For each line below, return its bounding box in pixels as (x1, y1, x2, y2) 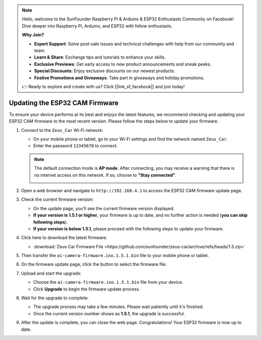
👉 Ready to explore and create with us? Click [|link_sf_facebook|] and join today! (22, 83, 185, 89)
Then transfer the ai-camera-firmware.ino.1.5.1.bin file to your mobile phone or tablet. (21, 253, 209, 259)
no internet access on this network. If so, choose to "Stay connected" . (34, 172, 177, 178)
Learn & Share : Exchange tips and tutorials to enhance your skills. (34, 54, 166, 60)
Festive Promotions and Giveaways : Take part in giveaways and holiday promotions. (34, 75, 205, 81)
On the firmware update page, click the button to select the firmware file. (21, 261, 167, 267)
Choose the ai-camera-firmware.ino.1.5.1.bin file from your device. (33, 279, 183, 285)
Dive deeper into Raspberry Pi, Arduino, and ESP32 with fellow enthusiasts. (22, 23, 173, 29)
